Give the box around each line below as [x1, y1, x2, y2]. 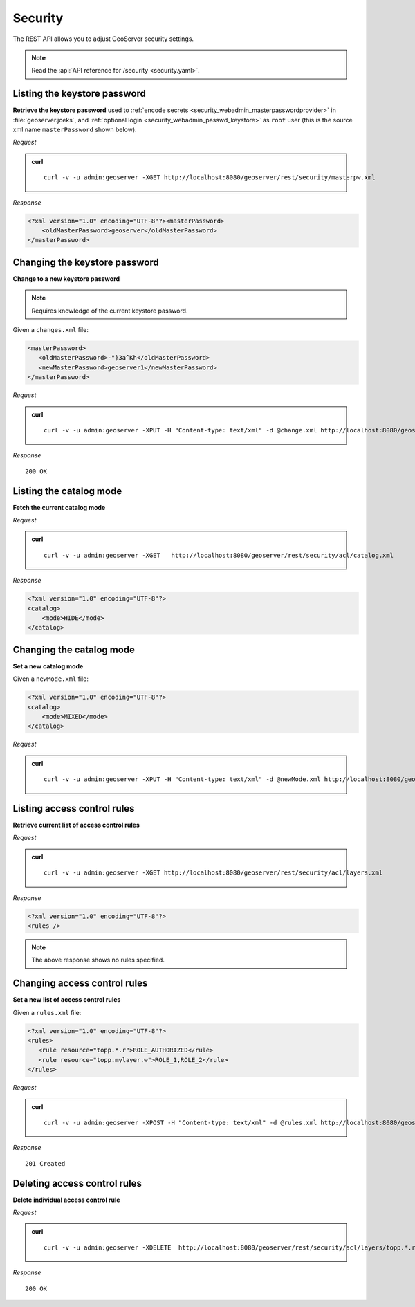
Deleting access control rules [12, 1177, 142, 1189]
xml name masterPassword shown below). [12, 125, 138, 134]
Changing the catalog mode [12, 643, 135, 655]
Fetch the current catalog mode [12, 503, 106, 511]
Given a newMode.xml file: [12, 675, 89, 683]
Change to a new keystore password [12, 274, 120, 283]
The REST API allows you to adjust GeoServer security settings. [12, 35, 194, 43]
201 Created [25, 1160, 66, 1167]
